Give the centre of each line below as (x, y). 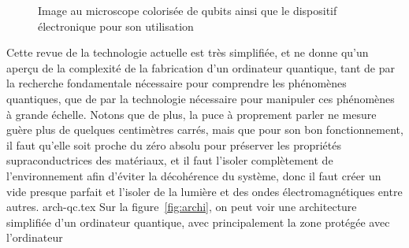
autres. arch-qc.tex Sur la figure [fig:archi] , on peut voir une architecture (182, 207)
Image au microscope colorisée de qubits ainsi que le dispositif (188, 10)
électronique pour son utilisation (116, 26)
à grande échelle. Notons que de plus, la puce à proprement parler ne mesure (191, 114)
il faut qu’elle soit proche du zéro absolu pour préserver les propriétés (174, 144)
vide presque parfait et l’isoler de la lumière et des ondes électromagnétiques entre (204, 191)
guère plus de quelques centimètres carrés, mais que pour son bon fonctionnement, (205, 130)
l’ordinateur (35, 237)
